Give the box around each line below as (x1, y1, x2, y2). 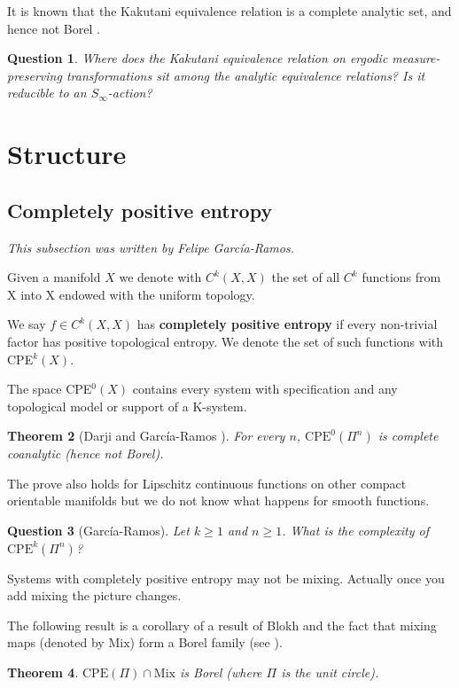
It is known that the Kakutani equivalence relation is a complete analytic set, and (7, 2, 452, 20)
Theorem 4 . (7, 663, 79, 682)
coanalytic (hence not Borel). (7, 444, 164, 463)
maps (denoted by (7, 633, 105, 652)
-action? (107, 83, 152, 102)
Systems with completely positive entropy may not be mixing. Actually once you (7, 568, 445, 587)
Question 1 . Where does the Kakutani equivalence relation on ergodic (7, 49, 388, 67)
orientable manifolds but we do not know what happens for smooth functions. (7, 491, 430, 510)
